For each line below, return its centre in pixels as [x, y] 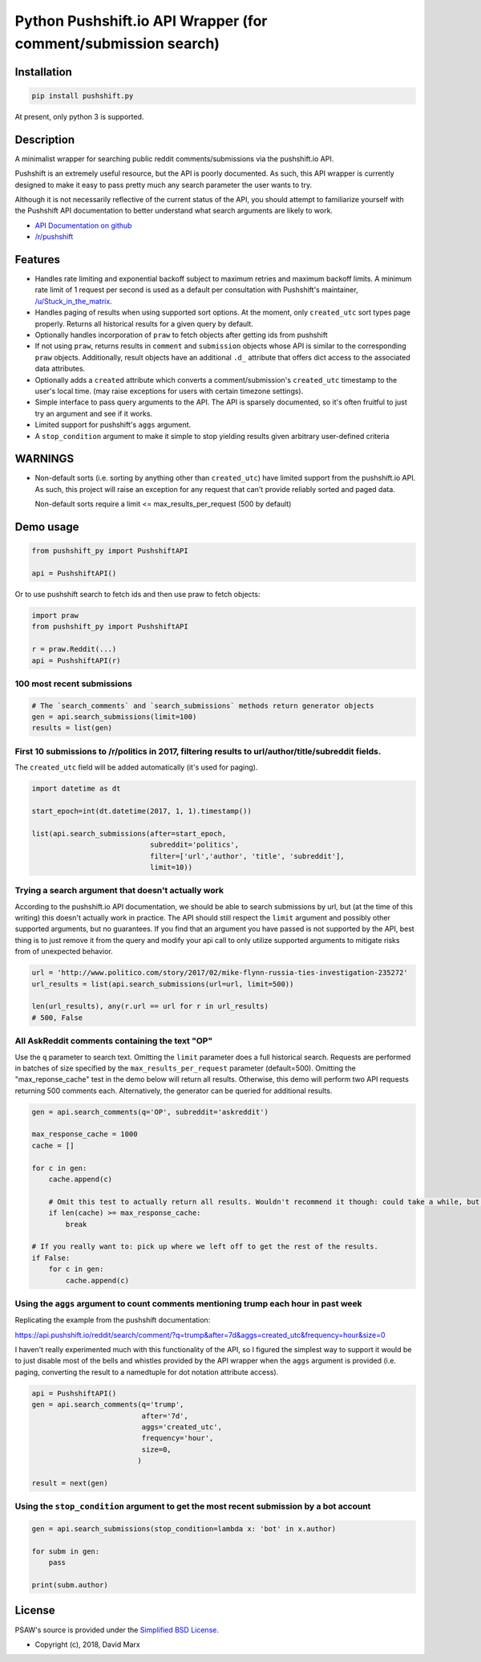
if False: [51, 1258]
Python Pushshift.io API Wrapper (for [141, 21]
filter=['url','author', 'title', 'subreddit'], [247, 856]
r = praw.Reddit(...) [74, 649]
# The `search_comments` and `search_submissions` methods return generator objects [203, 705]
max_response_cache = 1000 [85, 1134]
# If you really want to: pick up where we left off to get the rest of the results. [205, 1247]
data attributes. [60, 368]
